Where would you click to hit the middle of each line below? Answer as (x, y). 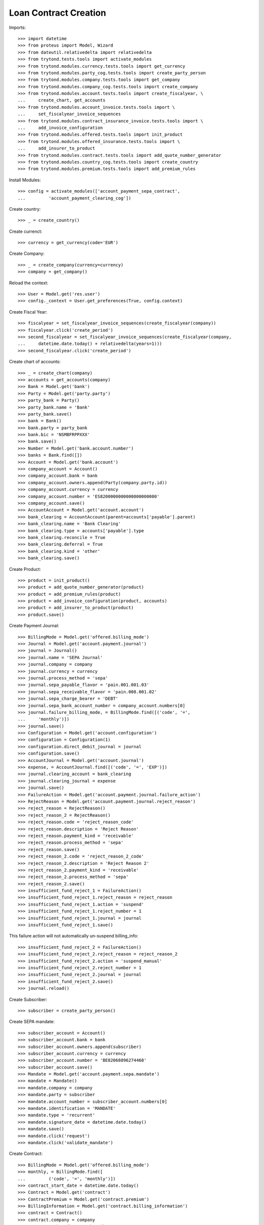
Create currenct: (26, 231)
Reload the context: (29, 283)
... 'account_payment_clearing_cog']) (75, 198)
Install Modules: (25, 180)
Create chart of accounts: (35, 362)
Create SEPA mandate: (32, 1022)
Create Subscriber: (28, 999)
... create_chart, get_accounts (62, 100)
